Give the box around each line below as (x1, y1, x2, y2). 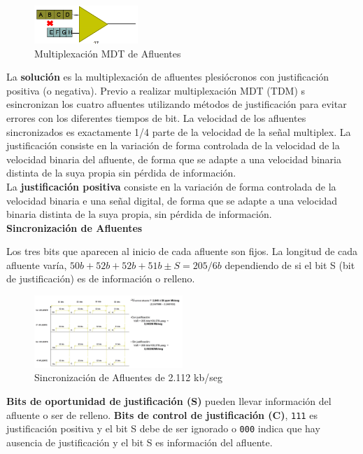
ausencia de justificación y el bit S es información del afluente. (6, 434, 273, 449)
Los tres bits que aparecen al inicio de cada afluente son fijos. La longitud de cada (6, 244, 358, 259)
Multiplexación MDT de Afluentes (34, 46, 181, 60)
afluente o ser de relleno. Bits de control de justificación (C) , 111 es (6, 407, 318, 422)
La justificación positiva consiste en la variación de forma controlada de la (6, 179, 336, 193)
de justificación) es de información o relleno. (6, 271, 195, 286)
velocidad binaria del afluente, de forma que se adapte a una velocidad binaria (6, 151, 341, 166)
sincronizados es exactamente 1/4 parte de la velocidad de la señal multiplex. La (6, 124, 351, 139)
